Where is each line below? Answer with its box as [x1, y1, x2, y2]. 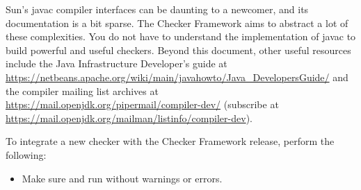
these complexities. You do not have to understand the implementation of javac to [6, 29, 356, 44]
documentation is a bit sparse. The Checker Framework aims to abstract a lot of [6, 15, 348, 30]
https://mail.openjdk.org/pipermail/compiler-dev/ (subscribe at [6, 97, 279, 112]
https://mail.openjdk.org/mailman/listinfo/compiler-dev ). [6, 110, 252, 125]
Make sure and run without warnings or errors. [22, 171, 223, 185]
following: [6, 147, 47, 162]
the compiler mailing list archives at [6, 83, 159, 98]
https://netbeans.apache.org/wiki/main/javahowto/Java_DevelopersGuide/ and [6, 69, 348, 84]
